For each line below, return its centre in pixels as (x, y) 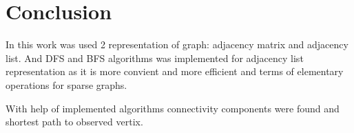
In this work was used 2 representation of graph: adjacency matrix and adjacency (177, 44)
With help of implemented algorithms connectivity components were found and (173, 108)
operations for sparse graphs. (66, 84)
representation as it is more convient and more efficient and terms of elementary (175, 71)
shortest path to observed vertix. (74, 122)
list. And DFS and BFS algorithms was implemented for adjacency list (155, 58)
